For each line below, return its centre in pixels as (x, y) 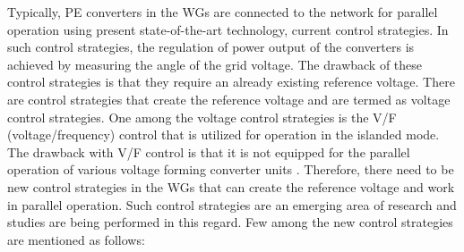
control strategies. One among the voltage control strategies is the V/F (202, 117)
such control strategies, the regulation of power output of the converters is (211, 47)
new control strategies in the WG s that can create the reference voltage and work (231, 186)
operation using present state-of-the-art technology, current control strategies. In (228, 29)
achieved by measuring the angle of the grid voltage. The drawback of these (215, 64)
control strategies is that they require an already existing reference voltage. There (231, 82)
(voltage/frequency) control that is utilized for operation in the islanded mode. (223, 134)
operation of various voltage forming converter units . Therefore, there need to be (231, 169)
